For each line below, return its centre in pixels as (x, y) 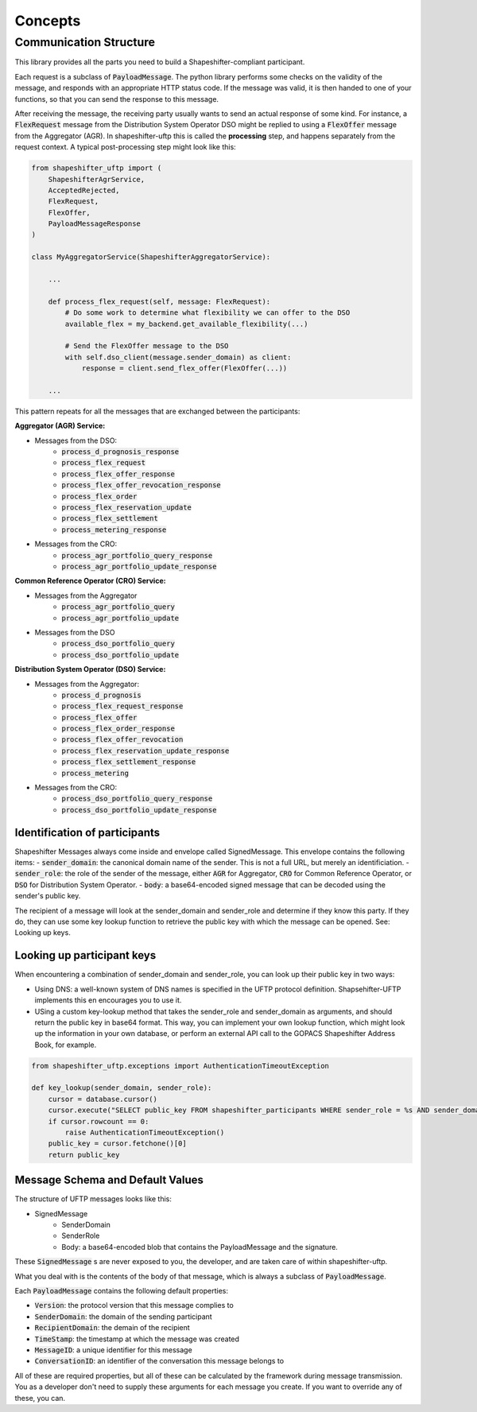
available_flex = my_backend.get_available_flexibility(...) (186, 324)
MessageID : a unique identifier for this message (113, 1350)
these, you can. (40, 1398)
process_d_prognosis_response (120, 452)
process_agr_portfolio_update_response (139, 566)
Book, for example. (66, 1045)
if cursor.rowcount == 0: (99, 1121)
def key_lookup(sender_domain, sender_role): (122, 1088)
